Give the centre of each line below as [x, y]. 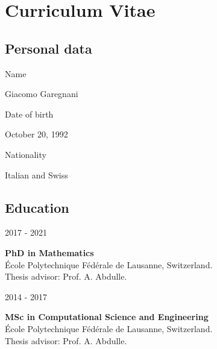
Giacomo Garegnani [42, 94]
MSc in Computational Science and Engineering [107, 317]
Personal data [49, 48]
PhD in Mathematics [49, 252]
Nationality [26, 154]
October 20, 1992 [36, 134]
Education [37, 207]
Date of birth [29, 114]
